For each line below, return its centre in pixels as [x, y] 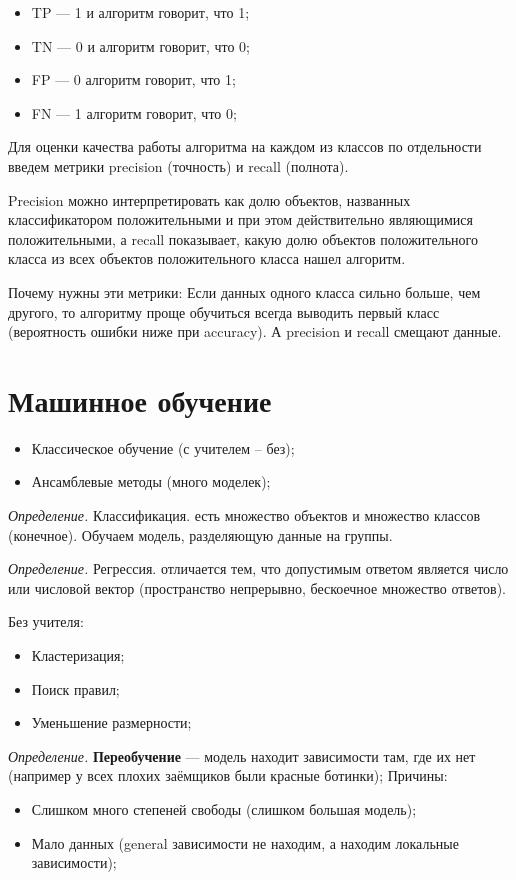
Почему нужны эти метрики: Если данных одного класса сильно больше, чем [244, 291]
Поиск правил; [75, 688]
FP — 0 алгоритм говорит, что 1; [133, 79]
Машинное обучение [140, 399]
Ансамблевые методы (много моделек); [151, 481]
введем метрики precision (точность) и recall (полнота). [178, 165]
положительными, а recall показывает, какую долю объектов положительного [243, 238]
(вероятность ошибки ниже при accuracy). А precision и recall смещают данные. [255, 331]
